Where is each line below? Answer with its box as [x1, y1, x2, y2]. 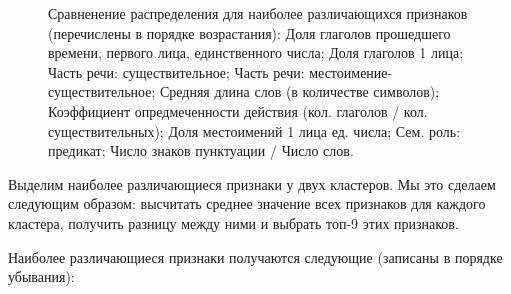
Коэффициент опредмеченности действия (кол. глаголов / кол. [48, 100, 428, 121]
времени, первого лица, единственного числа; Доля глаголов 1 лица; [48, 42, 464, 63]
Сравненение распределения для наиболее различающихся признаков [48, 3, 468, 23]
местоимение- [309, 61, 393, 82]
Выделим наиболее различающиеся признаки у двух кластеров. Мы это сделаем [8, 173, 496, 194]
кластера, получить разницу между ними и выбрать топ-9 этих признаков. [8, 212, 459, 233]
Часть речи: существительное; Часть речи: [48, 61, 305, 82]
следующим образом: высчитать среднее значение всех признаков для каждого [8, 193, 486, 214]
